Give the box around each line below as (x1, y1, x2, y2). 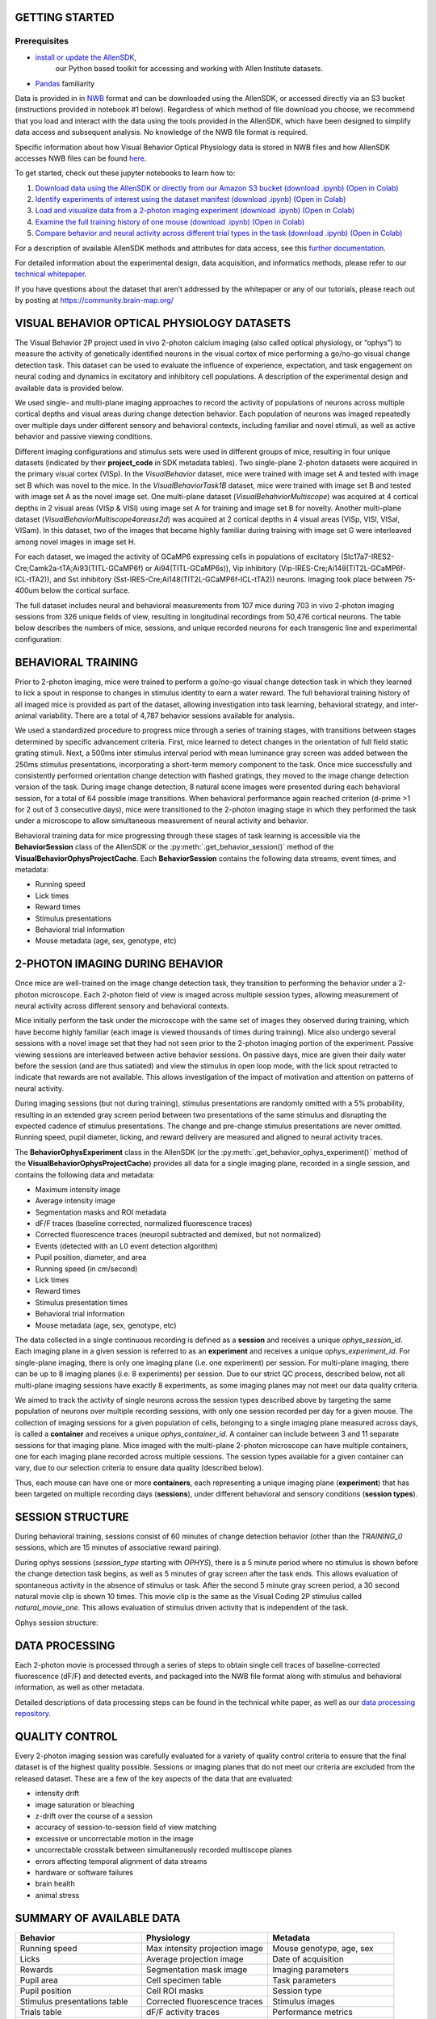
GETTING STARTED (15, 10, 115, 24)
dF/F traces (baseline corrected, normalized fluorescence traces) (35, 1219, 253, 1228)
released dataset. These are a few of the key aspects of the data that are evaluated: (15, 1773, 294, 1783)
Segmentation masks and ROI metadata (35, 1207, 167, 1217)
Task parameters (271, 1975, 337, 1986)
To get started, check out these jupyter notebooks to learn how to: (15, 168, 236, 178)
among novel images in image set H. (15, 537, 136, 547)
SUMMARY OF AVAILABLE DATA (15, 1911, 181, 1925)
